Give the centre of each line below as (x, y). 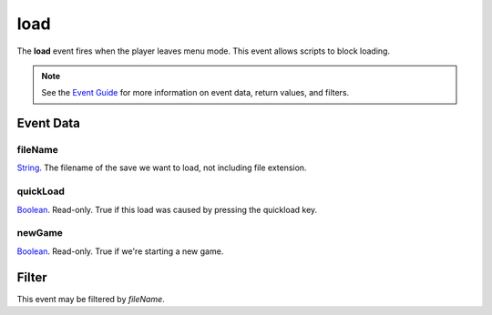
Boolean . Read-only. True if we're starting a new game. (120, 251)
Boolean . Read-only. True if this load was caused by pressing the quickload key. (167, 209)
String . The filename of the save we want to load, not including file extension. (162, 168)
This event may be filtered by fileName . (91, 299)
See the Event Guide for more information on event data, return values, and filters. (195, 93)
